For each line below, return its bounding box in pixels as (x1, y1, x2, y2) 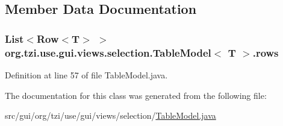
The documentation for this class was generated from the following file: (5, 89, 267, 101)
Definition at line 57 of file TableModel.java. (5, 68, 168, 81)
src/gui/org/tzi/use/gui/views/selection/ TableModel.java (5, 109, 216, 122)
